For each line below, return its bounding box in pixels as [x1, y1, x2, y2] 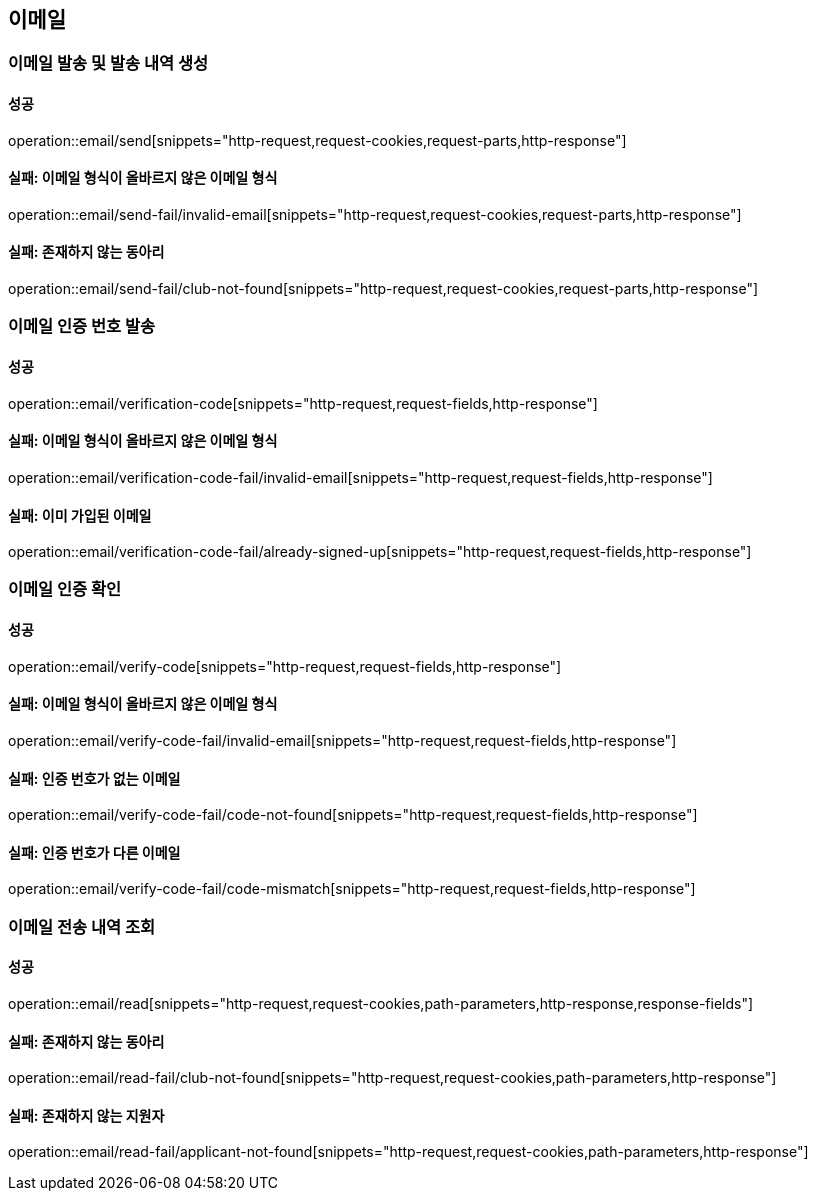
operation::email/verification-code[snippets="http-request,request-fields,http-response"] [8, 394, 598, 412]
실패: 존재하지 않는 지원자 [8, 1106, 165, 1124]
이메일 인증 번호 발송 [8, 316, 156, 337]
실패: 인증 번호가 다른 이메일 [8, 843, 181, 861]
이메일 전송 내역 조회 [8, 916, 156, 937]
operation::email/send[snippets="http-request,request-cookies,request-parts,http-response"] [8, 131, 627, 149]
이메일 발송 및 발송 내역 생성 [8, 53, 208, 74]
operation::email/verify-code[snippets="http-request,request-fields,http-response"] [8, 657, 562, 675]
